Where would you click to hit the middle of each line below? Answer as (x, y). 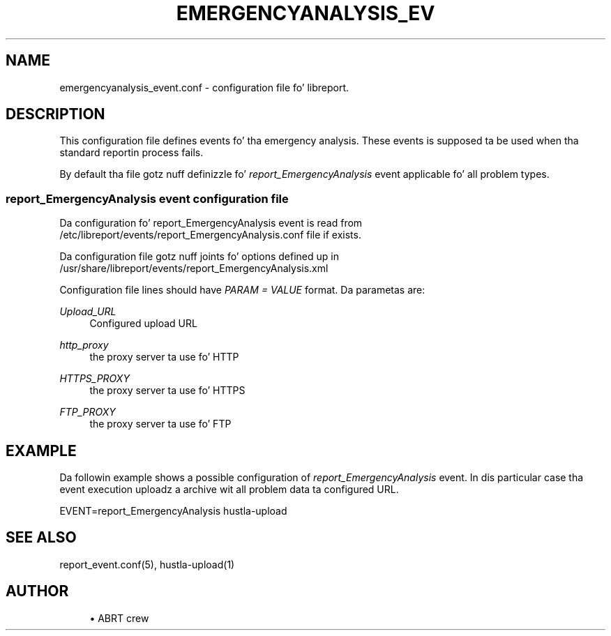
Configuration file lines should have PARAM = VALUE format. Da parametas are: (242, 290)
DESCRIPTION (55, 114)
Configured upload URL (143, 324)
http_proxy (84, 345)
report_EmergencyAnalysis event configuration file (147, 198)
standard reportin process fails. (131, 153)
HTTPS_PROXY (95, 379)
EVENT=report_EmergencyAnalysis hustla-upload (173, 511)
